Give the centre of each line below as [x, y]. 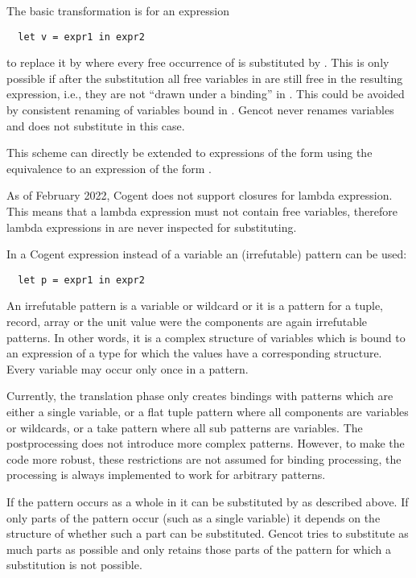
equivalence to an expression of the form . [109, 168]
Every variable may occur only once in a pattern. [128, 368]
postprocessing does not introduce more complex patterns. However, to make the [206, 443]
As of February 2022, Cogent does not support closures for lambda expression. [200, 195]
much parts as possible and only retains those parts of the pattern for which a [199, 549]
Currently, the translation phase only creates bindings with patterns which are [200, 396]
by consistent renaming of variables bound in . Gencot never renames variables [200, 110]
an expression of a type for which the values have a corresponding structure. [194, 353]
